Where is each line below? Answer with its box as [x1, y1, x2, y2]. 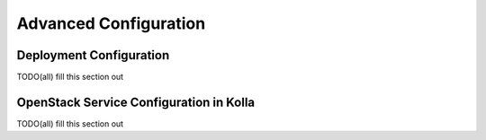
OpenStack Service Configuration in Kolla [16, 94, 256, 109]
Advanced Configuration [16, 13, 206, 33]
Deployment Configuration [16, 48, 170, 63]
